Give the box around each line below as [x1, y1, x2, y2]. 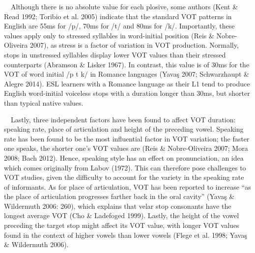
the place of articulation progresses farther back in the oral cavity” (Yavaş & [4, 191, 235, 201]
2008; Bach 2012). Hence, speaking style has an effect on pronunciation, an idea [4, 152, 244, 163]
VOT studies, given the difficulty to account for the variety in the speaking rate [4, 172, 244, 182]
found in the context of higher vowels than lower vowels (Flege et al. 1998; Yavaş [4, 229, 247, 240]
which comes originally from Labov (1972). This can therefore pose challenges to [4, 162, 246, 172]
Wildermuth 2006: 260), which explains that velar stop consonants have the [4, 200, 231, 211]
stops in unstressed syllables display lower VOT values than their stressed [4, 49, 226, 59]
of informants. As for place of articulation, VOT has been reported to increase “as [4, 181, 251, 192]
